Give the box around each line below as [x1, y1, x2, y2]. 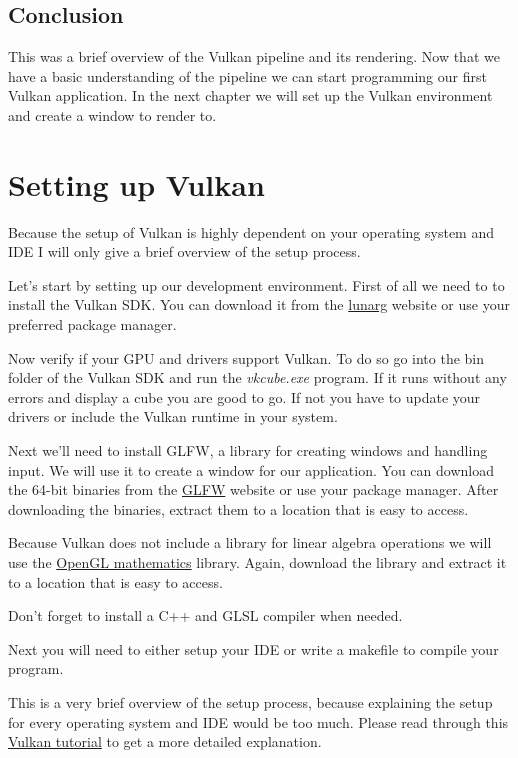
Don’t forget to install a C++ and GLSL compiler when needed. [8, 605, 403, 626]
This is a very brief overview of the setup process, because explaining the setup [8, 691, 493, 712]
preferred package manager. [8, 314, 177, 335]
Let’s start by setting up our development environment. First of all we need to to [8, 274, 505, 295]
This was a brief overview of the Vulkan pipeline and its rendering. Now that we [8, 46, 500, 67]
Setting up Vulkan [8, 163, 265, 204]
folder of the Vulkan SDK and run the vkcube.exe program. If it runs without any [8, 367, 507, 388]
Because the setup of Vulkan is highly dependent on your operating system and [8, 221, 495, 242]
